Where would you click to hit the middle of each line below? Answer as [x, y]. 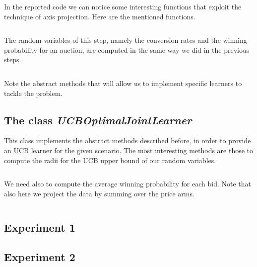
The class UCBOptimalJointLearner [98, 120]
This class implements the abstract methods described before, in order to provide [128, 140]
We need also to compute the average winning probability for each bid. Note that [128, 184]
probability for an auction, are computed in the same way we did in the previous [127, 49]
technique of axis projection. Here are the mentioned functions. [100, 16]
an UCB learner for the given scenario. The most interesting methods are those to [129, 150]
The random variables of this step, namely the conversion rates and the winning [126, 40]
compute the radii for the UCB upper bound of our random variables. [110, 160]
